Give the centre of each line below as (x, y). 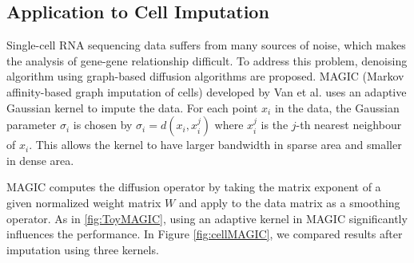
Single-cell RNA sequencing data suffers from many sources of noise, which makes (206, 45)
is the (275, 125)
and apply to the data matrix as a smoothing (289, 202)
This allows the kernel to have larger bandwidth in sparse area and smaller (219, 145)
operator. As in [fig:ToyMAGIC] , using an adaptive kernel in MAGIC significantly (207, 218)
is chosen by (103, 125)
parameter (32, 125)
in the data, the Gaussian (337, 107)
